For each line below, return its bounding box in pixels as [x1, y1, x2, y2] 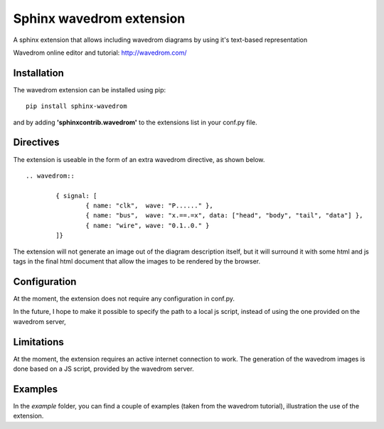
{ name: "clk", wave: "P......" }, [85, 202, 213, 210]
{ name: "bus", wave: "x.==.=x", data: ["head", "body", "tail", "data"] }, [85, 212, 363, 219]
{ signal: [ [55, 192, 97, 200]
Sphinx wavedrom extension [13, 11, 186, 26]
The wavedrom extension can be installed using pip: [13, 85, 166, 94]
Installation [13, 67, 64, 79]
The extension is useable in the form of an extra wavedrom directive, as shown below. [13, 155, 265, 163]
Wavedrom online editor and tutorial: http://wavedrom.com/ [13, 48, 188, 57]
